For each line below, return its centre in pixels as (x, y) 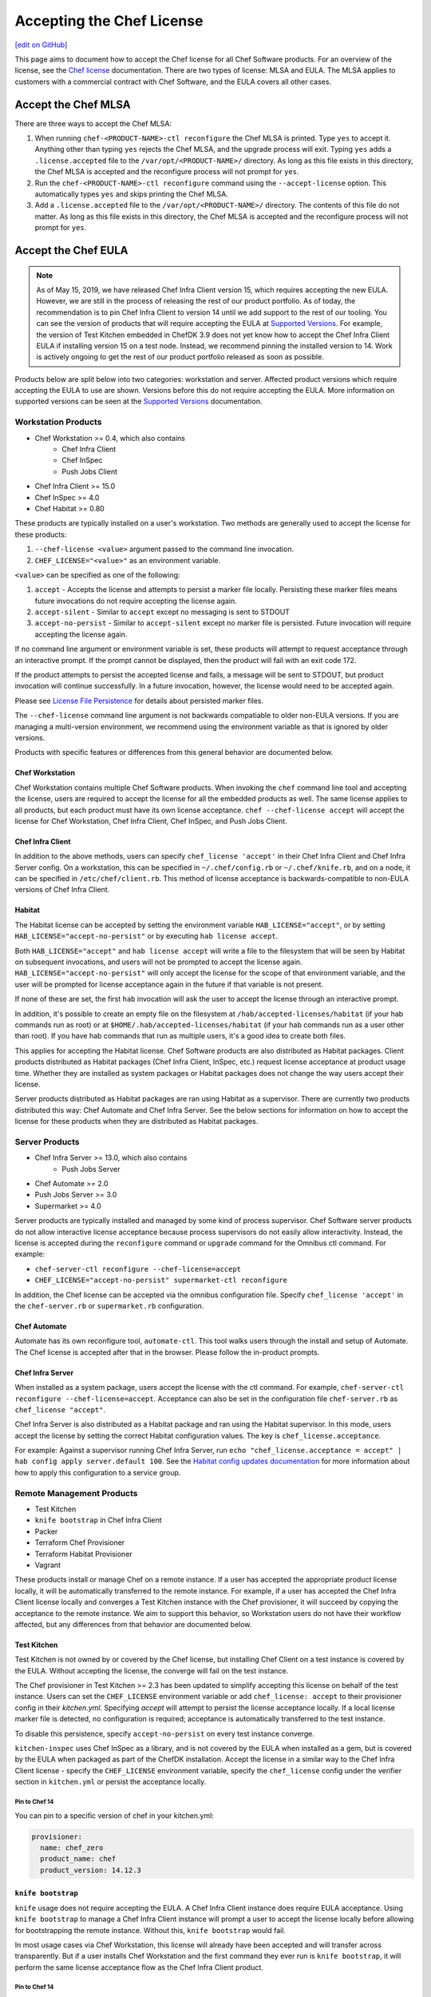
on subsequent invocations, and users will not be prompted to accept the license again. (158, 962)
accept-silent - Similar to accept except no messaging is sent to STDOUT (162, 612)
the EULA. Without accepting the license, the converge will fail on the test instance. (152, 1670)
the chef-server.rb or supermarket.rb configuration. (109, 1305)
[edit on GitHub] (41, 45)
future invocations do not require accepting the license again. (136, 601)
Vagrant (48, 1565)
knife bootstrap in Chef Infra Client (99, 1520)
